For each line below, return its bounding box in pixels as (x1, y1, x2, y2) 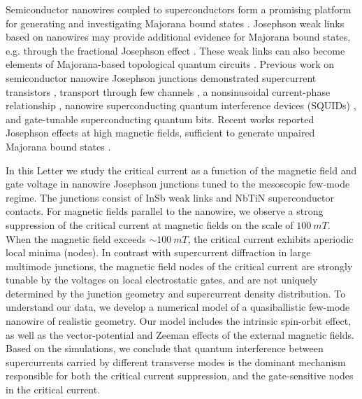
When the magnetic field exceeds (6, 231, 146, 246)
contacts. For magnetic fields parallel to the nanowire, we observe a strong (6, 204, 324, 218)
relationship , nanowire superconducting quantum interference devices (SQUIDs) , (6, 98, 356, 113)
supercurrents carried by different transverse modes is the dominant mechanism (6, 354, 346, 369)
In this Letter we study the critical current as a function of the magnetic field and (6, 162, 357, 177)
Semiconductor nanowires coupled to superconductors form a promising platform (6, 2, 352, 16)
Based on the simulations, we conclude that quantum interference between (6, 341, 324, 356)
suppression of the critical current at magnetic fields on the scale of (6, 217, 294, 232)
